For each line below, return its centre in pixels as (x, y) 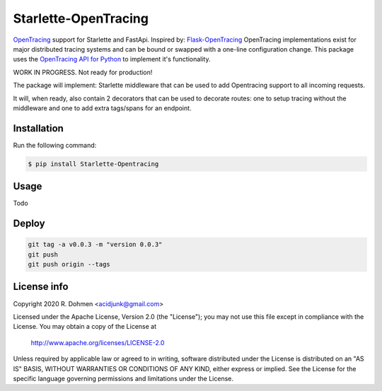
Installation (38, 128)
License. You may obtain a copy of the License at (85, 327)
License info (41, 287)
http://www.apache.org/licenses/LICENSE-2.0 (98, 342)
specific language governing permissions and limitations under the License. (123, 378)
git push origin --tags (69, 264)
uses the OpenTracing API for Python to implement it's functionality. (112, 59)
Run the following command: (55, 145)
